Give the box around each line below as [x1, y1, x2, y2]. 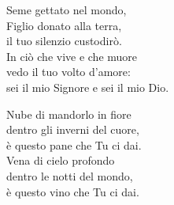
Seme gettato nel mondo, [6, 2, 127, 17]
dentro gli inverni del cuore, [6, 121, 139, 138]
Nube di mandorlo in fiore [6, 105, 131, 122]
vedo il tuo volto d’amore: [6, 63, 131, 80]
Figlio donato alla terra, [6, 17, 122, 33]
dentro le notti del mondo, [6, 167, 133, 184]
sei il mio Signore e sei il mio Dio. [6, 78, 169, 95]
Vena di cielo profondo [6, 152, 115, 169]
